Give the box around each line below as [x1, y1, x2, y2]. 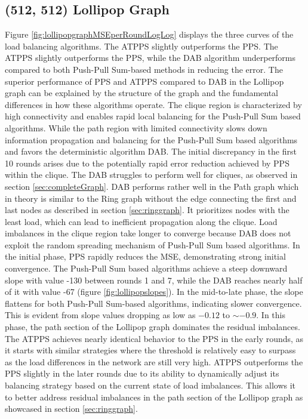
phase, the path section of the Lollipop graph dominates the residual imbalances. [5, 321, 300, 333]
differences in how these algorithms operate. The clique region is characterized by [5, 98, 302, 110]
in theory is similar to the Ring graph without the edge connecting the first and [5, 192, 297, 204]
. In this [256, 309, 286, 321]
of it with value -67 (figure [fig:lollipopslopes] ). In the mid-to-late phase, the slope [5, 285, 303, 298]
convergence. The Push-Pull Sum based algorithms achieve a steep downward [5, 262, 288, 275]
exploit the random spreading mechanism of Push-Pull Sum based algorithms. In [5, 238, 300, 251]
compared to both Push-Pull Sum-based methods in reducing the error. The [5, 63, 283, 75]
